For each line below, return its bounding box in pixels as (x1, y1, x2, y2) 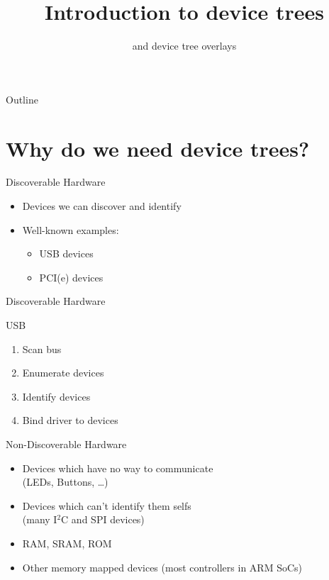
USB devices (39, 246, 94, 261)
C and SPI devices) (61, 512, 145, 527)
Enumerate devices (22, 365, 104, 380)
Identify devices (22, 389, 91, 403)
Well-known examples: (22, 222, 119, 237)
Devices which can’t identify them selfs (22, 498, 191, 513)
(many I (22, 512, 57, 527)
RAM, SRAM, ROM (22, 535, 112, 550)
